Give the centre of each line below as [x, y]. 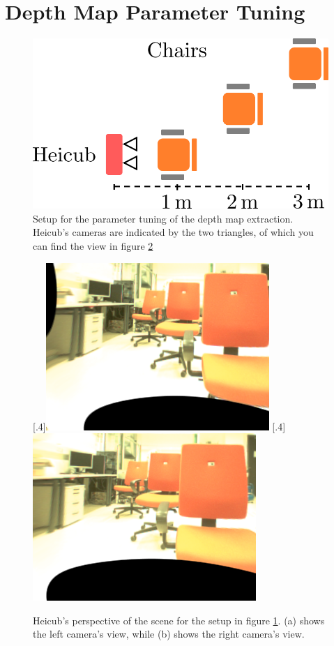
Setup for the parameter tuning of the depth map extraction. [163, 218]
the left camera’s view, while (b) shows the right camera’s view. [169, 634]
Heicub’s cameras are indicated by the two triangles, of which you [173, 232]
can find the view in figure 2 [93, 246]
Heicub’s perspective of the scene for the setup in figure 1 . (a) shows [179, 620]
